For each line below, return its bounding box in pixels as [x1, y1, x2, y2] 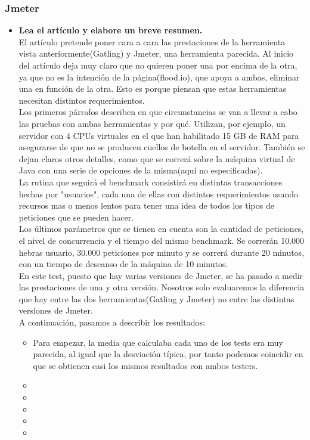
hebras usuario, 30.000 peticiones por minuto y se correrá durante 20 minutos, [18, 246, 305, 258]
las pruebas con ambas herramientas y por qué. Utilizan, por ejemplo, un [18, 117, 286, 129]
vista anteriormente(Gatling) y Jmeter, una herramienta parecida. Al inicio [18, 47, 294, 60]
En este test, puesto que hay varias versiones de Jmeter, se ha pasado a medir [18, 269, 303, 281]
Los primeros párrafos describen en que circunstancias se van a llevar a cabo [18, 106, 297, 118]
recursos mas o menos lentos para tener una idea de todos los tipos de [18, 199, 274, 212]
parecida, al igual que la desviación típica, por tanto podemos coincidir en [33, 348, 303, 360]
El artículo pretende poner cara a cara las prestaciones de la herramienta [18, 35, 286, 48]
